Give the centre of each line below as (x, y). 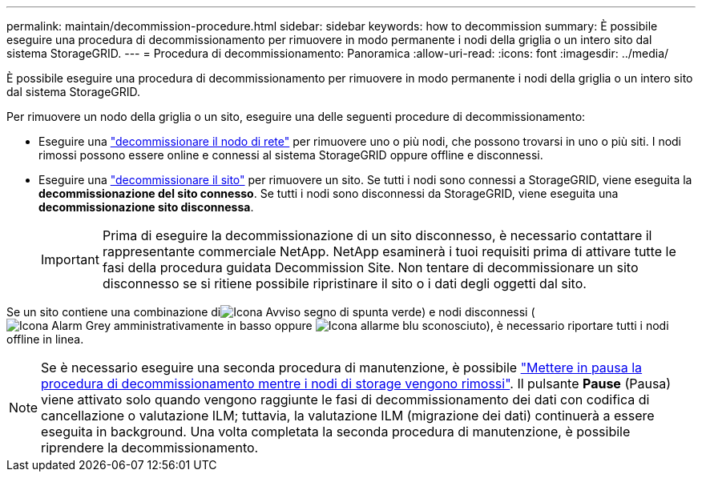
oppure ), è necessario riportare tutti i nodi (472, 325)
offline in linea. (45, 339)
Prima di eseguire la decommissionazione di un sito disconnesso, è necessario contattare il (377, 235)
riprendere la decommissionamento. (150, 448)
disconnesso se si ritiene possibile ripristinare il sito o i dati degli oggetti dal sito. (344, 283)
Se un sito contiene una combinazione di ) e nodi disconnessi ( (271, 312)
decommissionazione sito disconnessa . (146, 207)
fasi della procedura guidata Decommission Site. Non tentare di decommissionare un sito (370, 267)
